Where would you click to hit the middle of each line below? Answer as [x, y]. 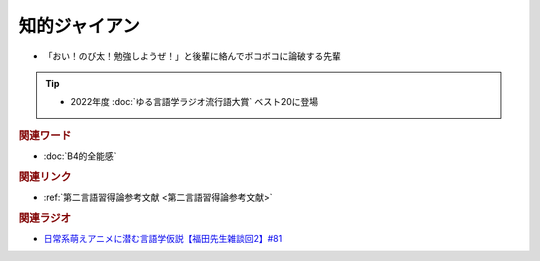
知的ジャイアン [79, 26]
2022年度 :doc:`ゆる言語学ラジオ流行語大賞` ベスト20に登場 [194, 102]
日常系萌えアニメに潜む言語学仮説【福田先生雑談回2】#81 [163, 239]
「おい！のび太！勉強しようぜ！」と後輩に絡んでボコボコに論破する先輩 [192, 56]
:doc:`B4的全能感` [80, 156]
